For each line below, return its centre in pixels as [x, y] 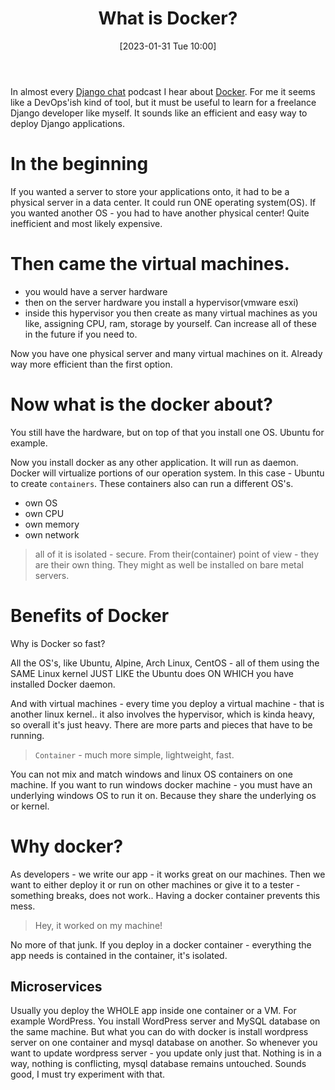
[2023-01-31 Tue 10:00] [168, 46]
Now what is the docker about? [141, 404]
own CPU [44, 513]
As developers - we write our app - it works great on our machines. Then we [168, 874]
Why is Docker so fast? [58, 643]
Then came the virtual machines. [150, 264]
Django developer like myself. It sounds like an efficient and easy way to [159, 113]
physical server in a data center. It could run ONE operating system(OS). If [163, 202]
